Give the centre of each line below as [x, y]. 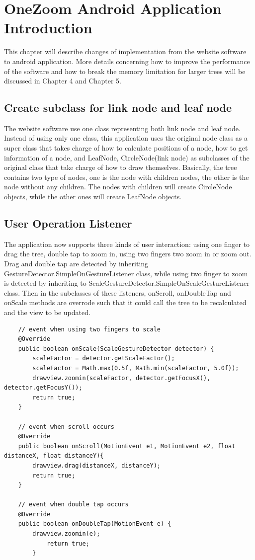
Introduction [48, 28]
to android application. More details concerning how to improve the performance [127, 61]
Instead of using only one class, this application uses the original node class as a [126, 138]
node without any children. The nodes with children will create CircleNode [118, 187]
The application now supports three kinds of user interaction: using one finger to [127, 244]
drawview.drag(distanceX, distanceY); [96, 465]
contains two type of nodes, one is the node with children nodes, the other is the [127, 177]
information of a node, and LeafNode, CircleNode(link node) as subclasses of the [127, 157]
